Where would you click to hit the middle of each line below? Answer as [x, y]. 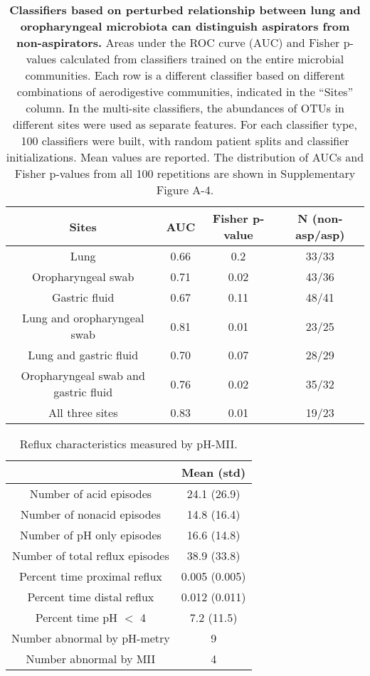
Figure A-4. [185, 190]
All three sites [83, 412]
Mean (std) [214, 472]
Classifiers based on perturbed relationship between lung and [185, 10]
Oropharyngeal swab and [83, 375]
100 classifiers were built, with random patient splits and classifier [185, 141]
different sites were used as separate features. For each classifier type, [185, 124]
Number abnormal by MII [91, 659]
